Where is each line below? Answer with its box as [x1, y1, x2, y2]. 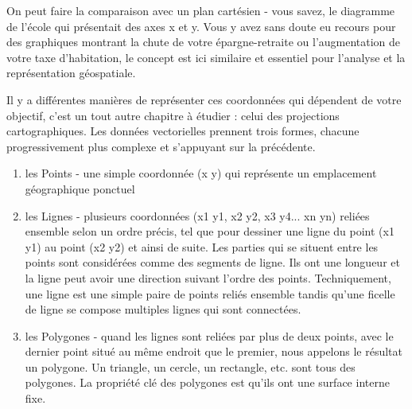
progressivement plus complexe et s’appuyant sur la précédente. [6, 138, 316, 154]
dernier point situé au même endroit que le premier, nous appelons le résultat [25, 343, 403, 360]
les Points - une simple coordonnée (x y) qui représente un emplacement [25, 165, 377, 181]
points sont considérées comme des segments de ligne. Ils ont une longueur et [25, 254, 400, 271]
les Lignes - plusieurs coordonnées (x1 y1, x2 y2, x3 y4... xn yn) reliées [25, 207, 370, 224]
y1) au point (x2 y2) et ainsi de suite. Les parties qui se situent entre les [25, 238, 379, 255]
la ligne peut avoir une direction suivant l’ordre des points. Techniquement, [25, 269, 391, 286]
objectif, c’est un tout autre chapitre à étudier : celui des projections [6, 107, 340, 123]
